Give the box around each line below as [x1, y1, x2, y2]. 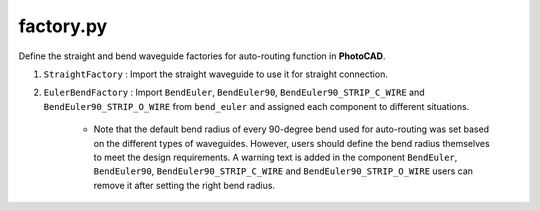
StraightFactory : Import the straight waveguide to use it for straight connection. [43, 68, 389, 80]
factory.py [18, 15, 108, 37]
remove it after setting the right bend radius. [93, 179, 275, 191]
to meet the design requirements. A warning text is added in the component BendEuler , [93, 151, 458, 163]
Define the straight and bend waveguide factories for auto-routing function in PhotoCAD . [18, 50, 386, 62]
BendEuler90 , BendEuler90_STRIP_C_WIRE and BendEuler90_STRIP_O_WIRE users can [93, 165, 474, 177]
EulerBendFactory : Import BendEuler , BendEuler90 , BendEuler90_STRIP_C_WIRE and [43, 86, 425, 99]
